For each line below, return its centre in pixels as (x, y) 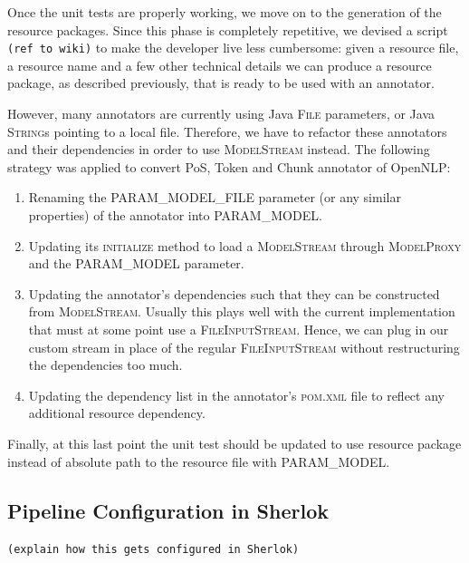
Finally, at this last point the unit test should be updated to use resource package (234, 443)
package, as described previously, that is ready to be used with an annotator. (221, 83)
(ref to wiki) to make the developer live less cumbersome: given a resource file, (233, 48)
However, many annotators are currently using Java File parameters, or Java (221, 114)
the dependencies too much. (105, 365)
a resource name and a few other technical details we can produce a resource (220, 65)
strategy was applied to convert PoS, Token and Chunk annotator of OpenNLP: (229, 166)
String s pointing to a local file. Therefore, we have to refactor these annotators (227, 131)
